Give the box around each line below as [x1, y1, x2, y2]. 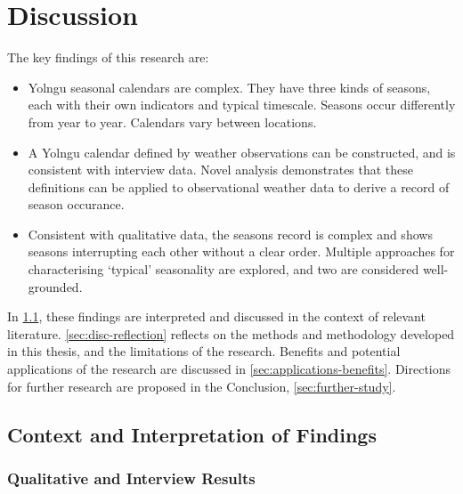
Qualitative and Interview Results [7, 466, 256, 489]
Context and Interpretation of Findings [7, 420, 377, 448]
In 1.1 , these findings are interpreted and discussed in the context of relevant [7, 307, 426, 326]
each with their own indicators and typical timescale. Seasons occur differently [28, 95, 456, 114]
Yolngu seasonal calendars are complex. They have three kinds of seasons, [28, 77, 431, 96]
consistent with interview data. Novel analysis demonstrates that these [28, 160, 414, 179]
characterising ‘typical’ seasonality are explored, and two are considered [28, 260, 419, 279]
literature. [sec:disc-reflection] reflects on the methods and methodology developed [7, 324, 455, 343]
